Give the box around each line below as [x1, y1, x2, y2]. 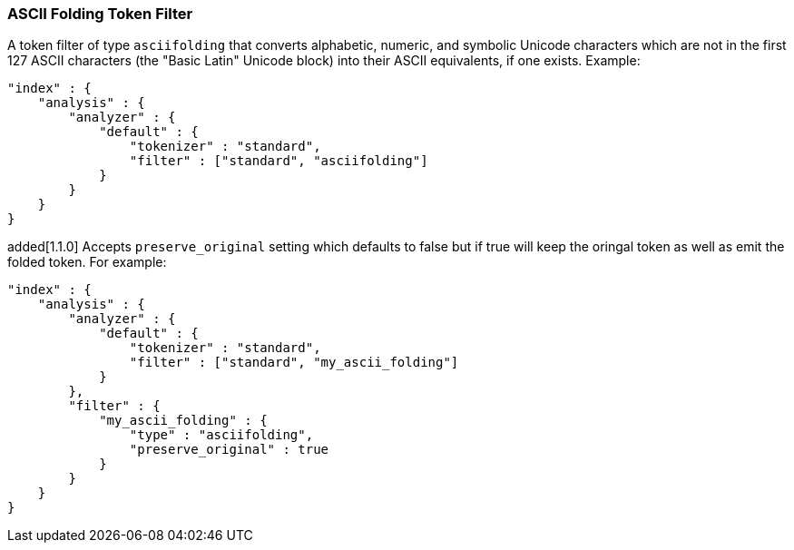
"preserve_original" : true [129, 442, 329, 457]
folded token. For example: [7, 254, 167, 270]
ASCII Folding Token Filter [7, 5, 193, 23]
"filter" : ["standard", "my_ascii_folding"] [129, 355, 459, 370]
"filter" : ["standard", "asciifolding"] [129, 153, 428, 169]
